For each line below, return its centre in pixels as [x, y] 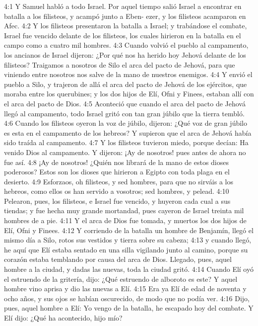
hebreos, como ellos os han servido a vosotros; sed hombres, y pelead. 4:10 [117, 191]
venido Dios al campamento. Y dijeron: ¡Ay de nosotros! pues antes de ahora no [125, 152]
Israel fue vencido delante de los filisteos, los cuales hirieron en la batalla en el [123, 35]
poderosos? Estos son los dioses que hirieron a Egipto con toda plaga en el [117, 172]
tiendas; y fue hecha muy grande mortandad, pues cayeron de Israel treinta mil [124, 210]
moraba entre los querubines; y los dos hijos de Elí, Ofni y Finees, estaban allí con [129, 94]
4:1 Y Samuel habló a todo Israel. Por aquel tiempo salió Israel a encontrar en [123, 6]
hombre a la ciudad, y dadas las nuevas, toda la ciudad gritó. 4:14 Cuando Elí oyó [129, 269]
